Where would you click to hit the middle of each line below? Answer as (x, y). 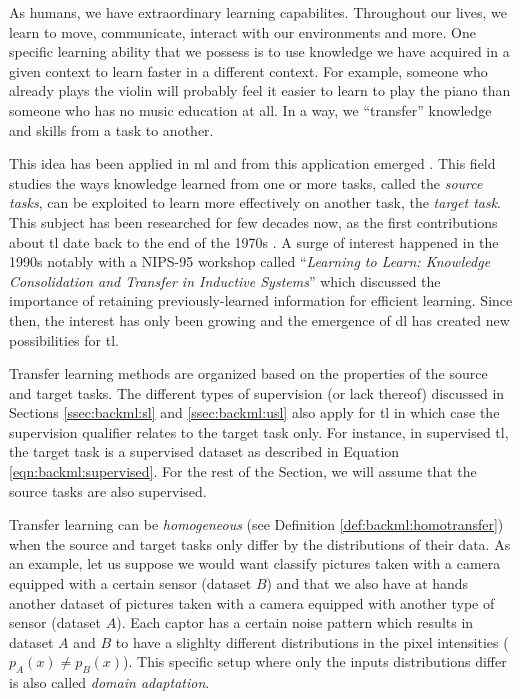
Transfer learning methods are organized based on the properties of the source (248, 373)
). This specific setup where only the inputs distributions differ (315, 661)
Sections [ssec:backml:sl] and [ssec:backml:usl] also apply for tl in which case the (254, 412)
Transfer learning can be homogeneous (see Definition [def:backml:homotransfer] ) (256, 524)
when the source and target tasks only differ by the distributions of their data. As (260, 543)
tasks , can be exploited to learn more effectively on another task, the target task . (255, 202)
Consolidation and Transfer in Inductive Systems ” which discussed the (225, 280)
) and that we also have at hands (367, 583)
